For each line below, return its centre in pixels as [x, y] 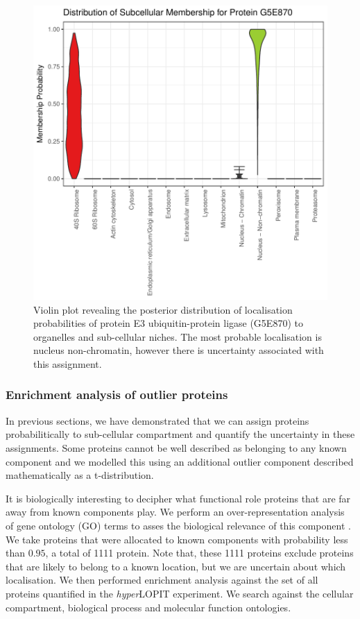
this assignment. [68, 363]
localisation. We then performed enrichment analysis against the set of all [162, 580]
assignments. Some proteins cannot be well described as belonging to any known [176, 447]
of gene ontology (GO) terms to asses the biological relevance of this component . [178, 525]
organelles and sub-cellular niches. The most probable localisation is [178, 336]
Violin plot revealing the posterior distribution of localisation [163, 309]
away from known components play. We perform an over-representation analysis [175, 512]
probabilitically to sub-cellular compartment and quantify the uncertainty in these [180, 434]
